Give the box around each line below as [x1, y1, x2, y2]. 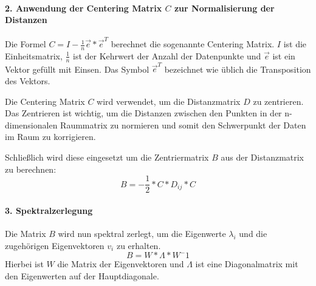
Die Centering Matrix [5, 95, 85, 107]
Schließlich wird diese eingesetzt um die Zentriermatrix [5, 151, 209, 164]
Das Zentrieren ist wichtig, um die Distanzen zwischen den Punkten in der [5, 107, 282, 119]
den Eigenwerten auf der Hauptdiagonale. [5, 269, 159, 282]
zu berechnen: [5, 162, 57, 175]
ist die [283, 38, 307, 50]
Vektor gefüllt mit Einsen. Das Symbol [5, 62, 149, 75]
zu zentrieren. [253, 95, 304, 107]
